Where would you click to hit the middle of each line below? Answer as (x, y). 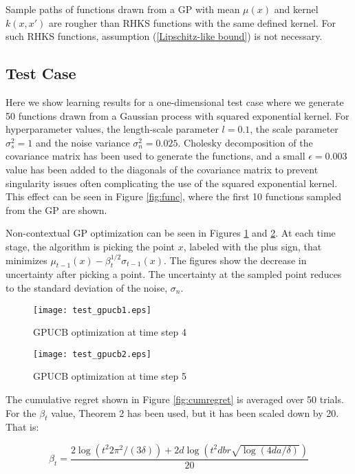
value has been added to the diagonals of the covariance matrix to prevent (162, 169)
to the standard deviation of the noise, (87, 287)
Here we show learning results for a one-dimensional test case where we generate (175, 101)
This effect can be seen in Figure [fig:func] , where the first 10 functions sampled (173, 196)
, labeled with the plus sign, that (252, 246)
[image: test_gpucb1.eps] (92, 310)
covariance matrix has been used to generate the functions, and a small (155, 156)
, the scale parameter (294, 129)
